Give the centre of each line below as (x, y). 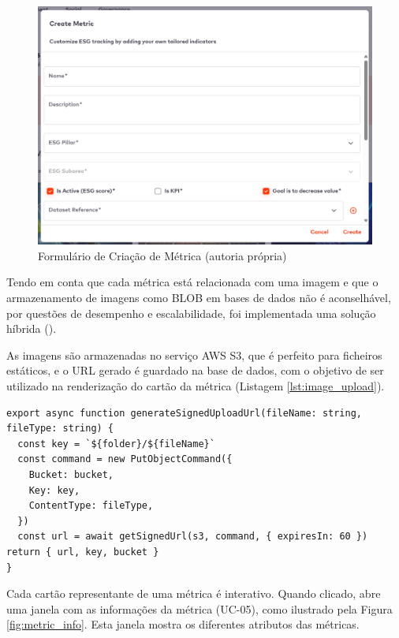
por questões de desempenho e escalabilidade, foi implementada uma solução (191, 313)
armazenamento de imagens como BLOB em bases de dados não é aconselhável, (199, 298)
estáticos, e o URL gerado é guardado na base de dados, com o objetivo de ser (195, 370)
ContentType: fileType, (91, 506)
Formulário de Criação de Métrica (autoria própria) (162, 255)
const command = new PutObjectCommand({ (125, 459)
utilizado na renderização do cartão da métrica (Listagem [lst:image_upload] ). (196, 386)
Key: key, (54, 490)
